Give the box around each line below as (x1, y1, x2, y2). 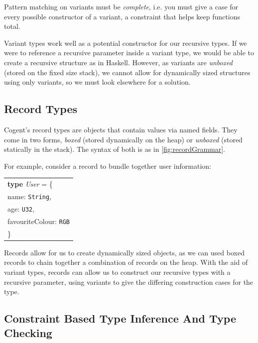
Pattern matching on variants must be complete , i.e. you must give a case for (4, 1, 239, 11)
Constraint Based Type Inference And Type (4, 311, 236, 326)
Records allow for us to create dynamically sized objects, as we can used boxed (4, 247, 245, 257)
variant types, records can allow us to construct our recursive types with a (4, 266, 231, 277)
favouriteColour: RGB (7, 216, 70, 226)
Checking (4, 325, 52, 341)
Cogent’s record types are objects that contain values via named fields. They (4, 124, 238, 134)
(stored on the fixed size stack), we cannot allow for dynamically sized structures (4, 67, 251, 77)
